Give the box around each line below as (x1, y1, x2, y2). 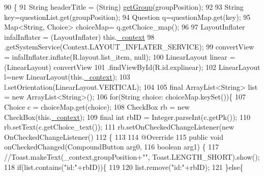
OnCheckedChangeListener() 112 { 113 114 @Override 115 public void (4, 131, 223, 142)
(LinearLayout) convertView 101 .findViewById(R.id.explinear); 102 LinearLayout (4, 61, 260, 72)
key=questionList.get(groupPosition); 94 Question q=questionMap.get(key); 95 (4, 11, 251, 22)
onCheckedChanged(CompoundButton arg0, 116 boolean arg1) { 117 (4, 141, 219, 152)
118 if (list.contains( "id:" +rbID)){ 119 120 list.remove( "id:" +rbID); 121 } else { (4, 161, 244, 172)
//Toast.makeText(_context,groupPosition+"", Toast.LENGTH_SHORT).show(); (4, 151, 260, 162)
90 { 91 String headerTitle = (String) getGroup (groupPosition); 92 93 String (4, 2, 244, 12)
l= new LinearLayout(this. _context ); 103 (4, 71, 130, 82)
